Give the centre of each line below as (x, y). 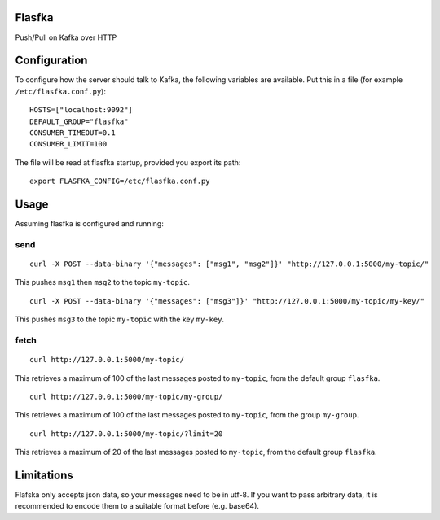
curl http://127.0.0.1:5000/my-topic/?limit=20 (126, 434)
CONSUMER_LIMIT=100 (68, 144)
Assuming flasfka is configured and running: (90, 224)
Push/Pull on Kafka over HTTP (66, 37)
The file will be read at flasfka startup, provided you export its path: (128, 162)
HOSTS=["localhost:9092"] (81, 110)
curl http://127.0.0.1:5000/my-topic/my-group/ (126, 396)
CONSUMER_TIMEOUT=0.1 (73, 133)
